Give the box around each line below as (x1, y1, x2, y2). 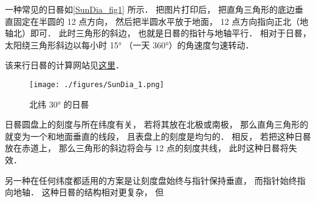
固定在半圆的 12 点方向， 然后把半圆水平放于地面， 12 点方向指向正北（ (13, 15, 300, 27)
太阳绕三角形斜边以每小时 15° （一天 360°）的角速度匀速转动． (5, 38, 254, 51)
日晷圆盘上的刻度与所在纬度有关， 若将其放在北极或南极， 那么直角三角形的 (5, 118, 309, 131)
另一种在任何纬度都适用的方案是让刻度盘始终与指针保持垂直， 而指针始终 (5, 174, 297, 186)
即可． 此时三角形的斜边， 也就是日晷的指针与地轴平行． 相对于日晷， (30, 27, 311, 39)
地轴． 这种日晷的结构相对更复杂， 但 (13, 186, 164, 198)
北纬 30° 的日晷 (29, 97, 89, 110)
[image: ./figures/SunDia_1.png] (29, 80, 164, 89)
